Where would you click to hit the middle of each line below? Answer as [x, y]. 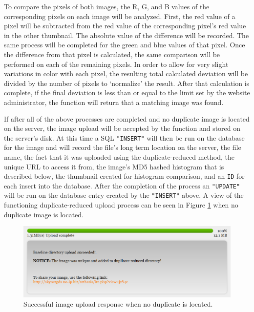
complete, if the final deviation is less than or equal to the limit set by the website [127, 93]
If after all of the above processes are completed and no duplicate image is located [127, 118]
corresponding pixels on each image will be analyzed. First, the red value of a [120, 16]
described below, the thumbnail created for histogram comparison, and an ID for [124, 176]
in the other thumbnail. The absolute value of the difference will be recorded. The [127, 35]
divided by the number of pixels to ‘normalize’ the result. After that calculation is [127, 83]
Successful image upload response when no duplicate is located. [118, 304]
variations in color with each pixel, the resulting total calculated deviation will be [126, 73]
